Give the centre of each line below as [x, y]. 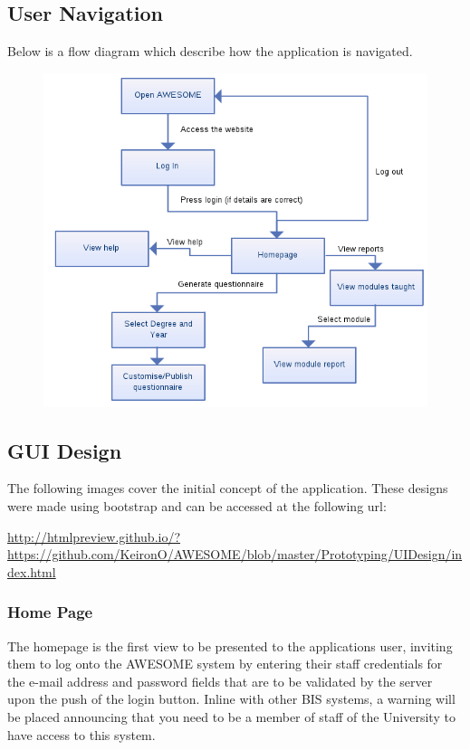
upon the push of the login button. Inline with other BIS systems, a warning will [231, 699]
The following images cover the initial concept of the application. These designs [228, 488]
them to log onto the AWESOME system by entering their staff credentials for [225, 664]
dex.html [32, 571]
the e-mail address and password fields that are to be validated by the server [220, 681]
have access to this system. [82, 734]
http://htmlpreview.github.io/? [94, 536]
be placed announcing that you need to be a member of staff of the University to [231, 717]
